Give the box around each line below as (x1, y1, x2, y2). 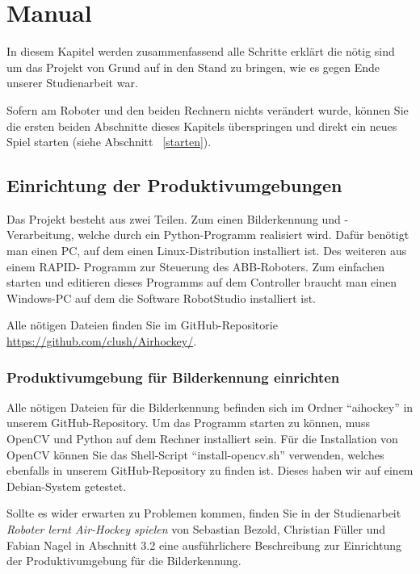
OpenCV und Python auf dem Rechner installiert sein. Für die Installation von (6, 430, 398, 447)
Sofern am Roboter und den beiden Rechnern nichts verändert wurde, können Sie (6, 101, 409, 118)
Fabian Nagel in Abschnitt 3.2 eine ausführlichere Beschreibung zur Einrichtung (6, 536, 402, 553)
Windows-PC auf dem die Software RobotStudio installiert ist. (6, 289, 317, 306)
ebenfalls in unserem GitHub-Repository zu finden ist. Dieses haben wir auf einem (6, 462, 414, 479)
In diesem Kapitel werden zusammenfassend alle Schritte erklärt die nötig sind (6, 43, 395, 60)
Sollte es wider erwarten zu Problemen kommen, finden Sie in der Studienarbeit (6, 505, 401, 522)
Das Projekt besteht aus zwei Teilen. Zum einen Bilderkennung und (6, 210, 341, 227)
